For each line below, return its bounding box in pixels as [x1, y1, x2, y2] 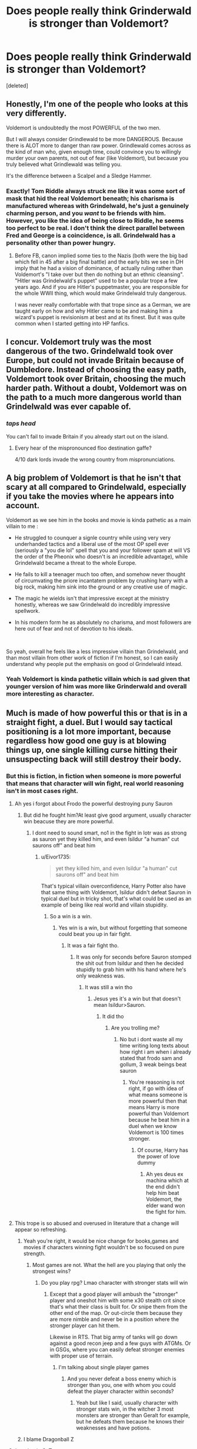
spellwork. [14, 607, 40, 614]
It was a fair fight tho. [67, 942, 119, 949]
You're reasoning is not [128, 1078, 185, 1086]
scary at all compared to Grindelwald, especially [6, 482, 186, 492]
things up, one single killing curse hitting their [6, 745, 178, 755]
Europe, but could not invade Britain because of [6, 356, 184, 366]
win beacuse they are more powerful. [23, 818, 114, 825]
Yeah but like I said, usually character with [76, 1399, 178, 1406]
